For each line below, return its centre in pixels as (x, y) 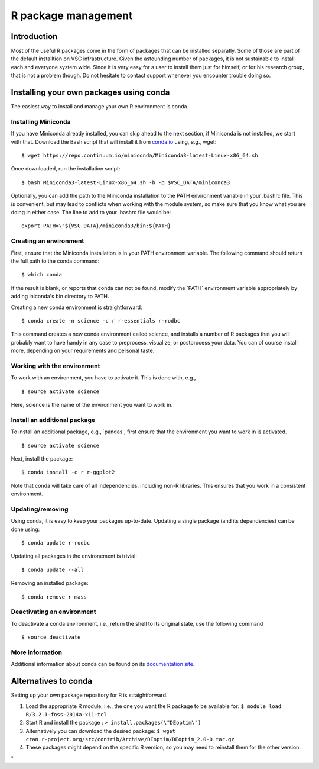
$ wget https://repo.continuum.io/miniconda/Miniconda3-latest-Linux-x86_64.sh (140, 156)
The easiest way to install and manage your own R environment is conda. (100, 107)
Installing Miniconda (41, 121)
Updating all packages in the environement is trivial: (74, 556)
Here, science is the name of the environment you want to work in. (92, 404)
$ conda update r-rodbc (56, 543)
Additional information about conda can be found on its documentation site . (103, 664)
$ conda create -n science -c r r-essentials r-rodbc (101, 321)
